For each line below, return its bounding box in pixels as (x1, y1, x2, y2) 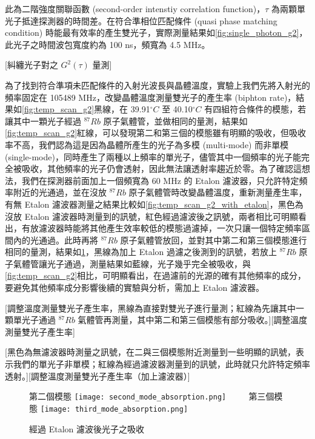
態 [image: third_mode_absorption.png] (29, 401, 188, 414)
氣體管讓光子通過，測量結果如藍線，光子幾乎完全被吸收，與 (13, 257, 251, 270)
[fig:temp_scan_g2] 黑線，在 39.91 (22, 103, 150, 115)
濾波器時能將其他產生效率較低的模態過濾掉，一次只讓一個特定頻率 (38, 222, 302, 234)
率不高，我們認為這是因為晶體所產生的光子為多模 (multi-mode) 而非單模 (5, 138, 289, 151)
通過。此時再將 (38, 233, 98, 246)
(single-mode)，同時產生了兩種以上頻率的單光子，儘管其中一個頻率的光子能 (5, 150, 301, 163)
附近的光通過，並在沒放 (13, 186, 107, 199)
